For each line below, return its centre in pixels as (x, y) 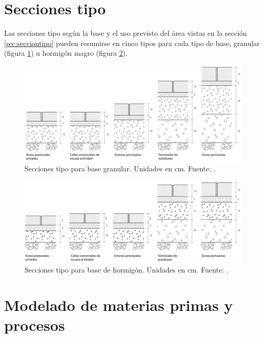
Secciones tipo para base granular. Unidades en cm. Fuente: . (120, 168)
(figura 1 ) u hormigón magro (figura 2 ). (66, 53)
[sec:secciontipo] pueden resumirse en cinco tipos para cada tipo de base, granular (132, 43)
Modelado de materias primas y (118, 305)
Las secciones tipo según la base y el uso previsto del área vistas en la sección (126, 33)
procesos (35, 325)
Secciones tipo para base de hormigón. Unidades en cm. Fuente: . (127, 270)
